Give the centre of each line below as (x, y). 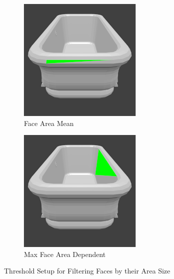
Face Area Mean (49, 123)
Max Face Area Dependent (65, 254)
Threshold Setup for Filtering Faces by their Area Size (87, 271)
